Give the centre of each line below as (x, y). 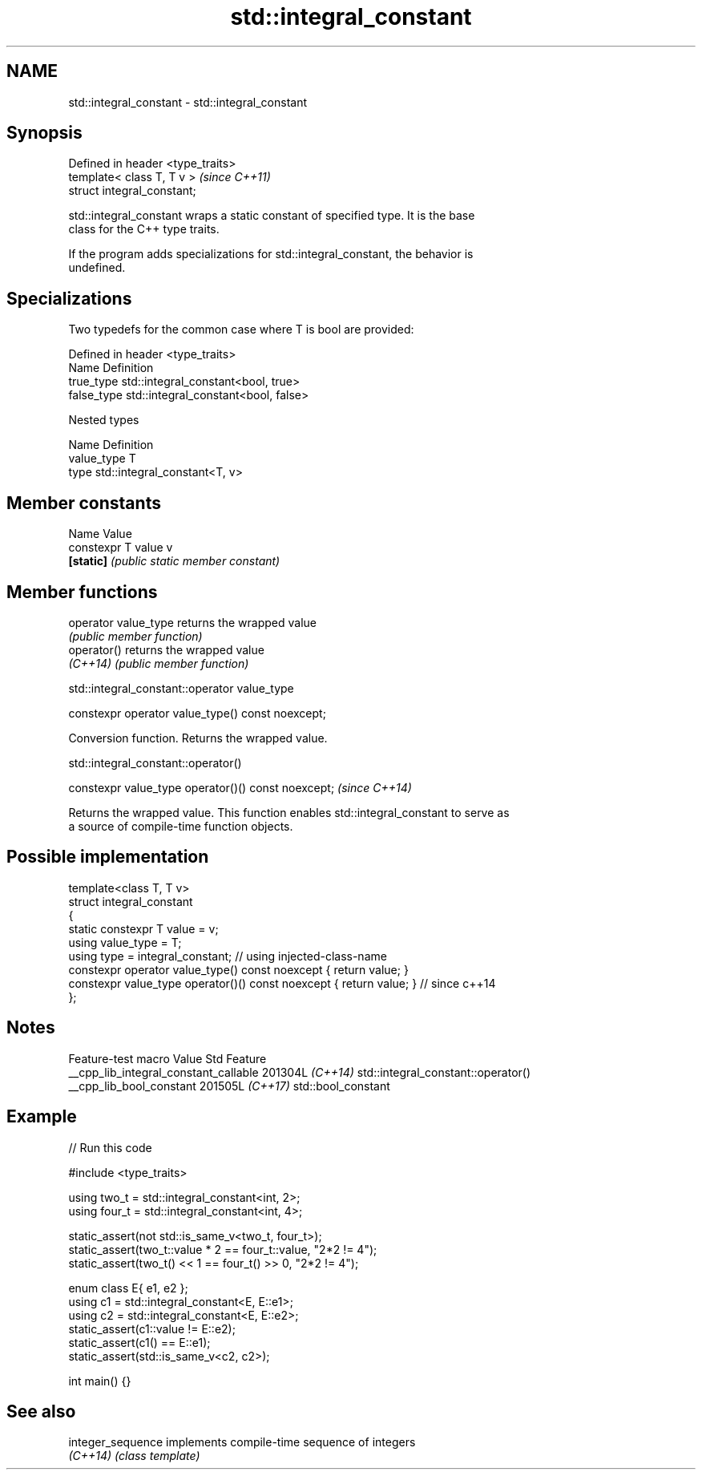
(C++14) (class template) (134, 1456)
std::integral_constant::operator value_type (181, 688)
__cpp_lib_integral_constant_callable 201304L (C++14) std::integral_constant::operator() (300, 1072)
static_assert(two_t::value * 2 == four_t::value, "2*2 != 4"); (223, 1249)
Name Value (100, 534)
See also (41, 1411)
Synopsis (44, 133)
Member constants (84, 503)
